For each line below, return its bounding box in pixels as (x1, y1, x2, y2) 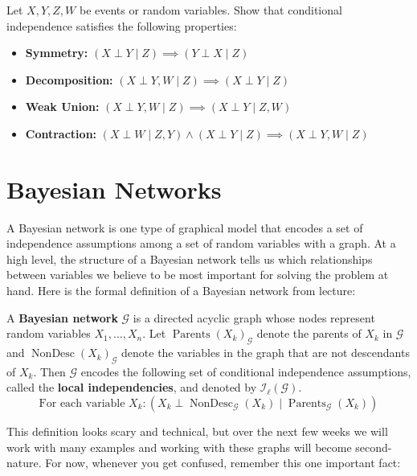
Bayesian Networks (6, 172, 222, 205)
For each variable (39, 398, 125, 410)
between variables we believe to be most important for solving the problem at (6, 266, 389, 283)
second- (355, 438, 392, 455)
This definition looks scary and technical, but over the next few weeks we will (6, 423, 388, 440)
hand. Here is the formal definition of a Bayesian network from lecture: (6, 282, 356, 299)
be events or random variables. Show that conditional (79, 2, 342, 18)
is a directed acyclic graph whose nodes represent (133, 309, 375, 326)
